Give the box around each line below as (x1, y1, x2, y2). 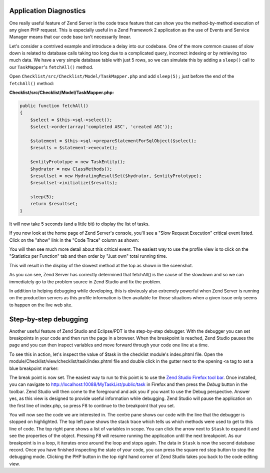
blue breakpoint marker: (9, 365, 59, 371)
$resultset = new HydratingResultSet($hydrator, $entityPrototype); (30, 173, 202, 179)
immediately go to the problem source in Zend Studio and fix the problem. (9, 278, 161, 285)
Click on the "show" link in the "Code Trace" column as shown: (9, 237, 139, 243)
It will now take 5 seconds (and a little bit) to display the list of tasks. (9, 221, 150, 227)
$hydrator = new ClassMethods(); (30, 166, 112, 172)
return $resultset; (30, 201, 78, 207)
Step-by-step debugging (9, 315, 88, 323)
